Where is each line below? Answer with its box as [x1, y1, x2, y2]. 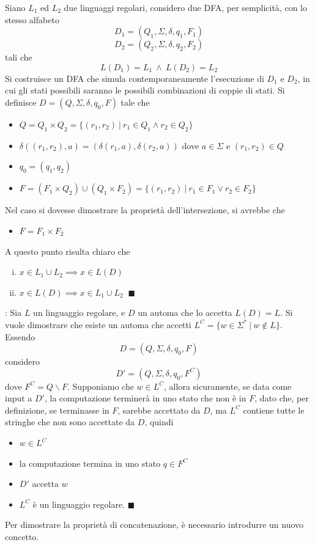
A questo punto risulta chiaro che [5, 244, 130, 257]
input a [5, 392, 32, 404]
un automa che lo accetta [138, 306, 232, 319]
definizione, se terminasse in [5, 403, 109, 416]
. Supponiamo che [67, 379, 134, 392]
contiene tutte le [243, 403, 305, 416]
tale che [120, 95, 150, 108]
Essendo [5, 330, 35, 343]
